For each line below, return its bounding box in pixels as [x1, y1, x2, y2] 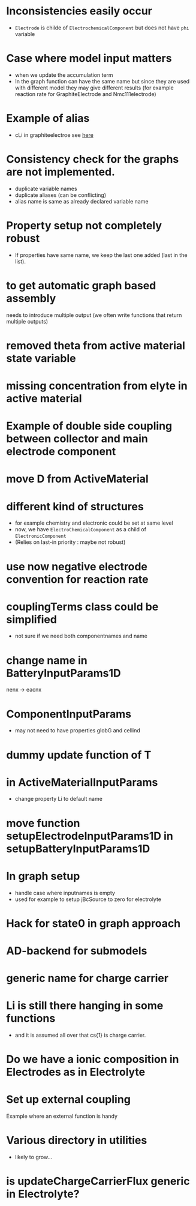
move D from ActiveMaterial [6, 472, 149, 486]
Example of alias [6, 112, 90, 125]
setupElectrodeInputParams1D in [6, 829, 174, 843]
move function [6, 816, 80, 830]
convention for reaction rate [6, 572, 149, 586]
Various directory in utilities [6, 1133, 147, 1147]
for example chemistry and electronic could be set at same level [14, 519, 173, 526]
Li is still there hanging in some [6, 999, 164, 1013]
